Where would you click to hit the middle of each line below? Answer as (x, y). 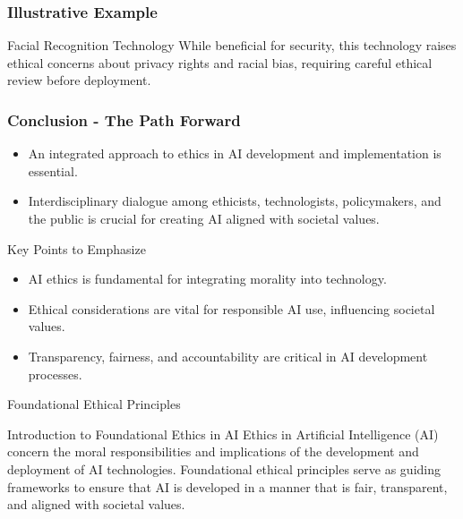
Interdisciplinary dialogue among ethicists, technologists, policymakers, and (235, 201)
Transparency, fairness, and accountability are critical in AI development (228, 356)
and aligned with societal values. (96, 504)
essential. (53, 170)
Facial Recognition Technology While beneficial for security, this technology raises (232, 45)
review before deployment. (79, 80)
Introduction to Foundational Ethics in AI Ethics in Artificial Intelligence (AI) (223, 434)
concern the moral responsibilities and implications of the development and (213, 451)
